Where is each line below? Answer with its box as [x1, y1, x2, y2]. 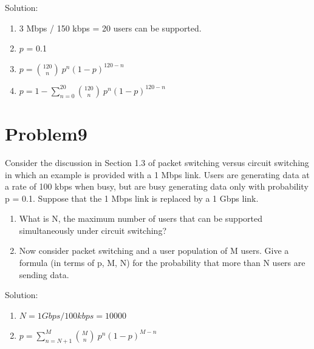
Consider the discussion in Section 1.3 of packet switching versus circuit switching [5, 156, 309, 168]
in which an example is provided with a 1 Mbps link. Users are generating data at [5, 168, 310, 181]
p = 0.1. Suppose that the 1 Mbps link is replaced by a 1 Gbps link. [5, 191, 259, 204]
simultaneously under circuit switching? [19, 224, 167, 236]
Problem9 [5, 121, 87, 145]
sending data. [19, 268, 69, 281]
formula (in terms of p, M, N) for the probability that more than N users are [19, 256, 305, 269]
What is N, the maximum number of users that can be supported [19, 212, 262, 225]
